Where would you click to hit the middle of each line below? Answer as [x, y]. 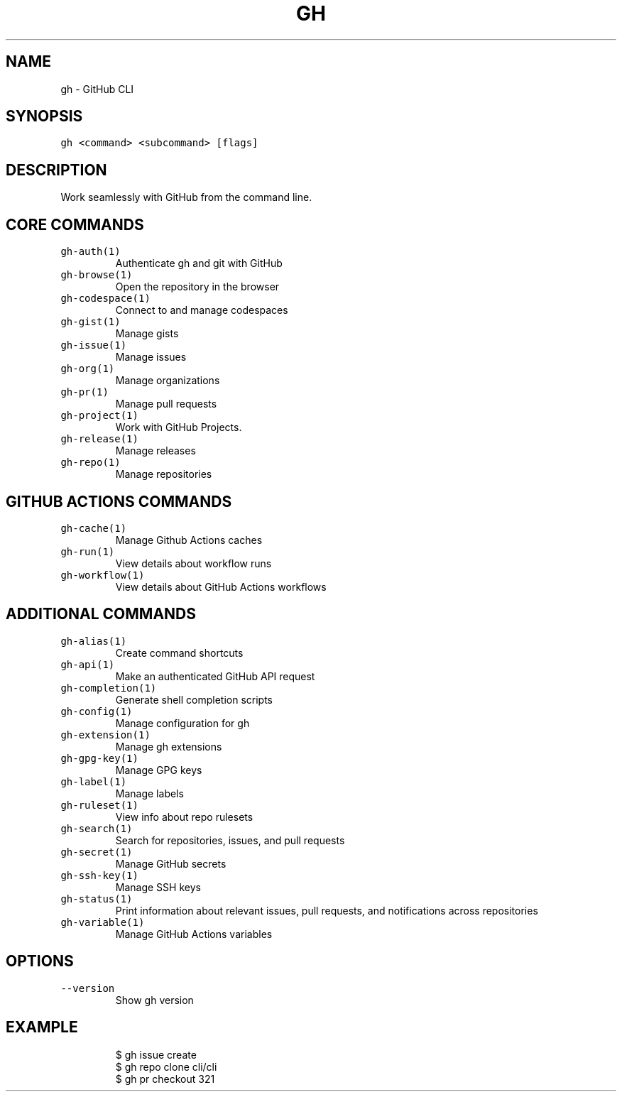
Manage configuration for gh [182, 723]
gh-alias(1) [94, 641]
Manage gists [147, 334]
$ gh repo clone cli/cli [166, 1066]
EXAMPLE [42, 1027]
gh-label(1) [94, 781]
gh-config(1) [97, 711]
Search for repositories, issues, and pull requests [230, 840]
